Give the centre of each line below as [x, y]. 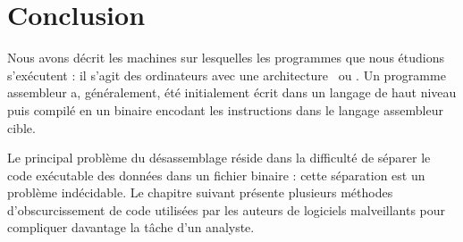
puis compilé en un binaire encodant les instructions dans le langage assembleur [225, 109]
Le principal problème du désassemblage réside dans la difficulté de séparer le [219, 158]
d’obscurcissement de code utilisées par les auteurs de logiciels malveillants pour [227, 209]
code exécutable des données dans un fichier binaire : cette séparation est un [216, 175]
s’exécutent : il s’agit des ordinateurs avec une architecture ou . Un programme [227, 75]
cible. [21, 127]
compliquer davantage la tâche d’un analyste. [131, 227]
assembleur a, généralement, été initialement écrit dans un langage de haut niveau [232, 92]
